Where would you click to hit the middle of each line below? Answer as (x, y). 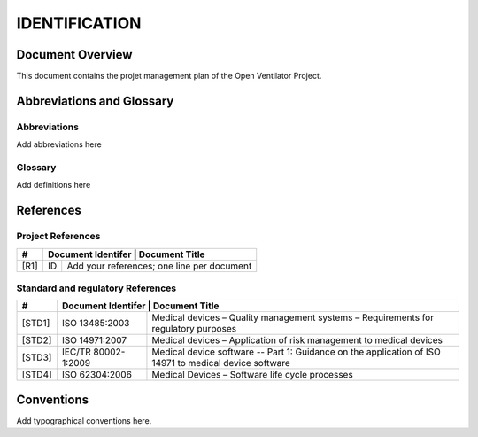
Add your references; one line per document (159, 266)
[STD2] (37, 340)
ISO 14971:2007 (95, 340)
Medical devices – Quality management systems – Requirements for (293, 317)
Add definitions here (54, 185)
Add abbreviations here (59, 144)
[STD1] (36, 324)
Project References (58, 237)
